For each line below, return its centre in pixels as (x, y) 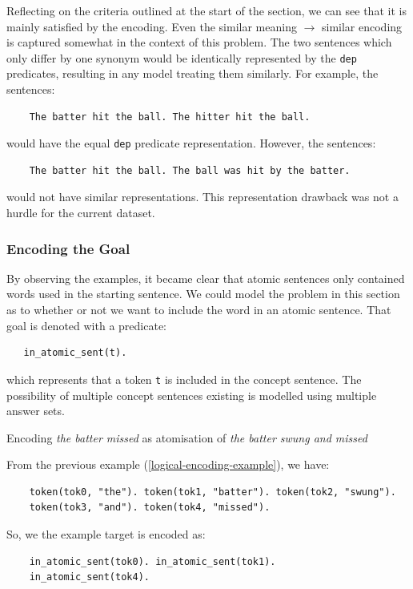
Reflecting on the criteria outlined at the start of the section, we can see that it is (206, 10)
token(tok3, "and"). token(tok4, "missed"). (150, 508)
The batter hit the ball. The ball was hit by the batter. (190, 170)
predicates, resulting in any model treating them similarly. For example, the (192, 73)
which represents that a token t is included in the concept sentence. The (184, 379)
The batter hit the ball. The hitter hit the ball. (170, 117)
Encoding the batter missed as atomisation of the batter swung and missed (187, 437)
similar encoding (362, 26)
